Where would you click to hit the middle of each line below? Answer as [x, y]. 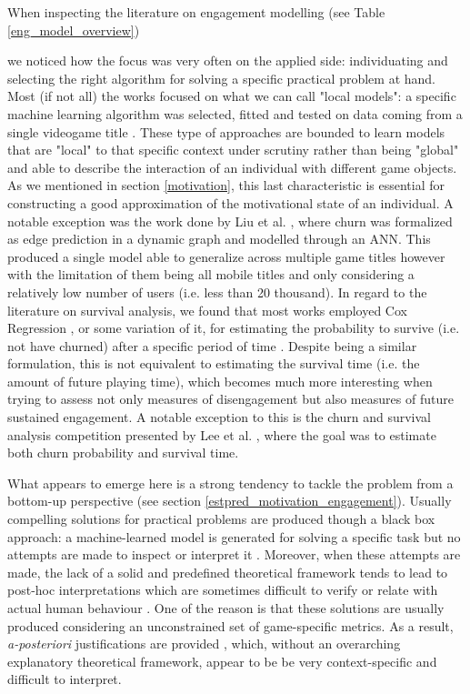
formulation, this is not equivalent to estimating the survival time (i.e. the [214, 363]
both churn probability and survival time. [123, 453]
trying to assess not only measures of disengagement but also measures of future [230, 399]
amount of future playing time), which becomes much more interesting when [220, 381]
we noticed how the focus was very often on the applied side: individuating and [228, 60]
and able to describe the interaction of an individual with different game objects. [232, 167]
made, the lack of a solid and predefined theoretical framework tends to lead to [228, 572]
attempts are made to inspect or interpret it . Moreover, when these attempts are [234, 554]
